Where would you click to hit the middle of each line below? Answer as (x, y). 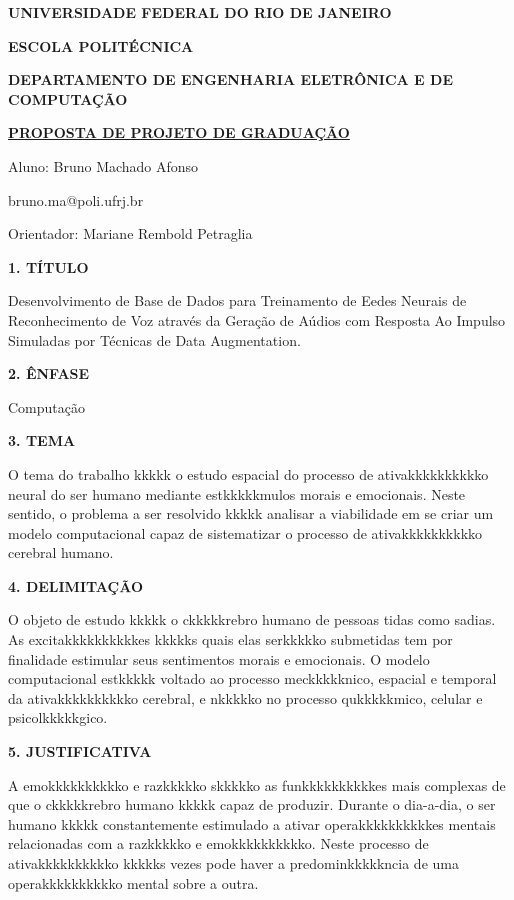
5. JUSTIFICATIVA (80, 751)
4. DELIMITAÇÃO (76, 585)
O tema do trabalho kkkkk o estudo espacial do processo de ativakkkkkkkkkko (248, 473)
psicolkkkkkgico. (58, 717)
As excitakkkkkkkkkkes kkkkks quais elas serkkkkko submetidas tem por (230, 639)
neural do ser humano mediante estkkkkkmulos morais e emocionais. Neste (237, 493)
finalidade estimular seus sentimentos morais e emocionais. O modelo (219, 658)
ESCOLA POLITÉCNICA (101, 45)
